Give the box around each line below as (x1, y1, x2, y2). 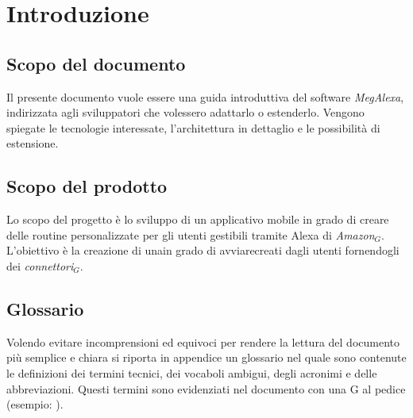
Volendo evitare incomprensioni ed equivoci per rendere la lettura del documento (6, 333, 399, 350)
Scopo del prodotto (6, 174, 168, 198)
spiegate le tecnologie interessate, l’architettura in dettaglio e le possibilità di (6, 119, 380, 136)
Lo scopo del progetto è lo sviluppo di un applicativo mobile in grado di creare (6, 211, 389, 228)
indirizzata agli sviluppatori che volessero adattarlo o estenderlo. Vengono (6, 104, 365, 121)
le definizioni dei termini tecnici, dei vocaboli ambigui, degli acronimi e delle (6, 364, 377, 381)
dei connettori (6, 257, 74, 274)
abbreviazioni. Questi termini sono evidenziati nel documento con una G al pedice (6, 380, 406, 397)
